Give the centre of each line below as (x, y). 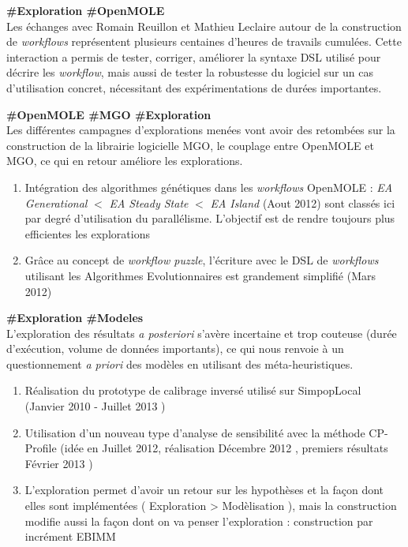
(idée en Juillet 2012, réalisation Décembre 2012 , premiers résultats (224, 448)
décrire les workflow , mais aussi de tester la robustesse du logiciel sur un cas (190, 72)
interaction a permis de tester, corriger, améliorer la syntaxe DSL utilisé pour (194, 56)
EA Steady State (149, 202)
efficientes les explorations (87, 233)
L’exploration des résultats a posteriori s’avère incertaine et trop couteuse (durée (202, 333)
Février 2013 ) (59, 463)
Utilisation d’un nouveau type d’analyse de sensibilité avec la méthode (195, 432)
